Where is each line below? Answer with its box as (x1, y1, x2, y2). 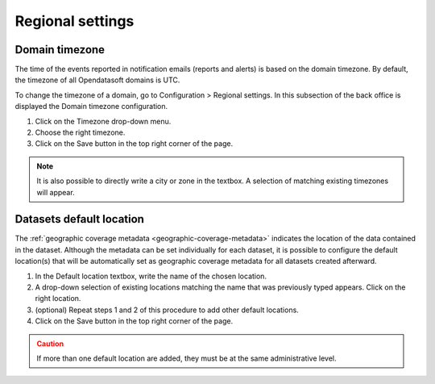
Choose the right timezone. (35, 127, 126, 137)
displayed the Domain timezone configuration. (14, 102, 168, 111)
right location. (35, 294, 81, 303)
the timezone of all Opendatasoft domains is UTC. (14, 75, 180, 85)
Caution (36, 339, 64, 349)
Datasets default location (14, 212, 145, 226)
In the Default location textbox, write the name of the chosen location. (35, 271, 267, 281)
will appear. (36, 187, 76, 197)
